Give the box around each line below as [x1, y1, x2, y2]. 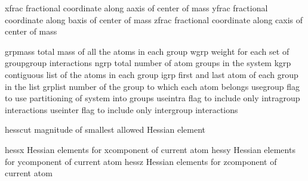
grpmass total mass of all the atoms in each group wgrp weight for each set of [5, 45, 289, 57]
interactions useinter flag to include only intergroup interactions [5, 103, 238, 116]
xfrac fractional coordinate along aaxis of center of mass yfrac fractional [5, 2, 268, 14]
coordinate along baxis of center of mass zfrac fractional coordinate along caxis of [5, 13, 303, 26]
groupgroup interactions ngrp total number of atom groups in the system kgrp [5, 57, 291, 69]
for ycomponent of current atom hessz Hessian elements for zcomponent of [5, 155, 277, 167]
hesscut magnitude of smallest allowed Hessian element [5, 123, 206, 136]
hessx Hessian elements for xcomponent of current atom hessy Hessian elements [5, 143, 295, 155]
